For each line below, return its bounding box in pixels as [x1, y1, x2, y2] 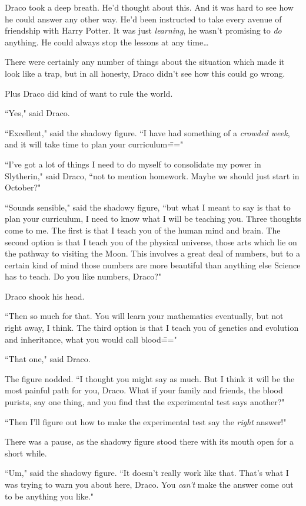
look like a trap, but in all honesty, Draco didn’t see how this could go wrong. [5, 67, 285, 79]
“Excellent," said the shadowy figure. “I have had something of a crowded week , [5, 126, 290, 139]
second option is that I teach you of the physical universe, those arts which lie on [5, 235, 297, 248]
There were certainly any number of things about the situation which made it [5, 55, 285, 68]
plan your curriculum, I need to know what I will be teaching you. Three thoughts [5, 212, 301, 225]
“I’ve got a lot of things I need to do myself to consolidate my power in [5, 157, 261, 170]
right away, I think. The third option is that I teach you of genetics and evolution [5, 321, 299, 334]
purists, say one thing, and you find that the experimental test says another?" [5, 396, 285, 408]
